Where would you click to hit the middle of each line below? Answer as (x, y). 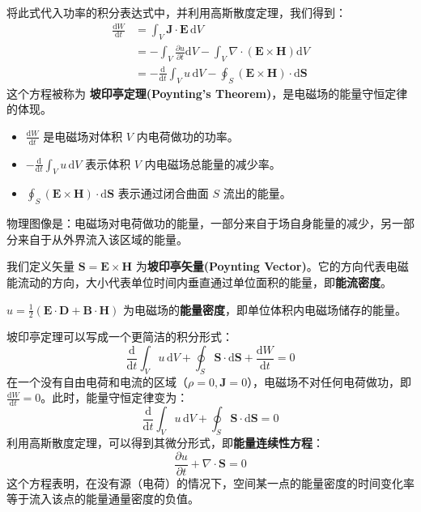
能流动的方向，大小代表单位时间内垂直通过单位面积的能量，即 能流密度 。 (199, 282)
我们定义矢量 (40, 266)
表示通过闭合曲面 (163, 193)
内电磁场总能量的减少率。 (213, 163)
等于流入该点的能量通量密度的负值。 (103, 499)
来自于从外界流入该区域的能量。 (102, 239)
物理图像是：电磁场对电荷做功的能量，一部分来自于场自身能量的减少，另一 (205, 223)
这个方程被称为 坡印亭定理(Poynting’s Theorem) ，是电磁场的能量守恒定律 (207, 93)
